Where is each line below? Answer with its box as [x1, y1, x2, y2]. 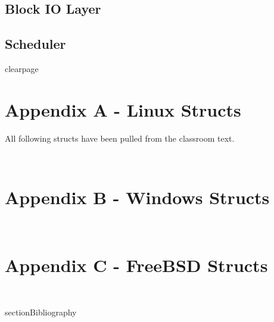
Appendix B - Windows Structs [5, 185, 270, 210]
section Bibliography [5, 305, 77, 318]
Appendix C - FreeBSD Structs [5, 252, 268, 277]
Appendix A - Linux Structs [5, 97, 241, 121]
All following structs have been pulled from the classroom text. [5, 132, 235, 144]
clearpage [5, 62, 39, 74]
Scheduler [5, 35, 66, 53]
